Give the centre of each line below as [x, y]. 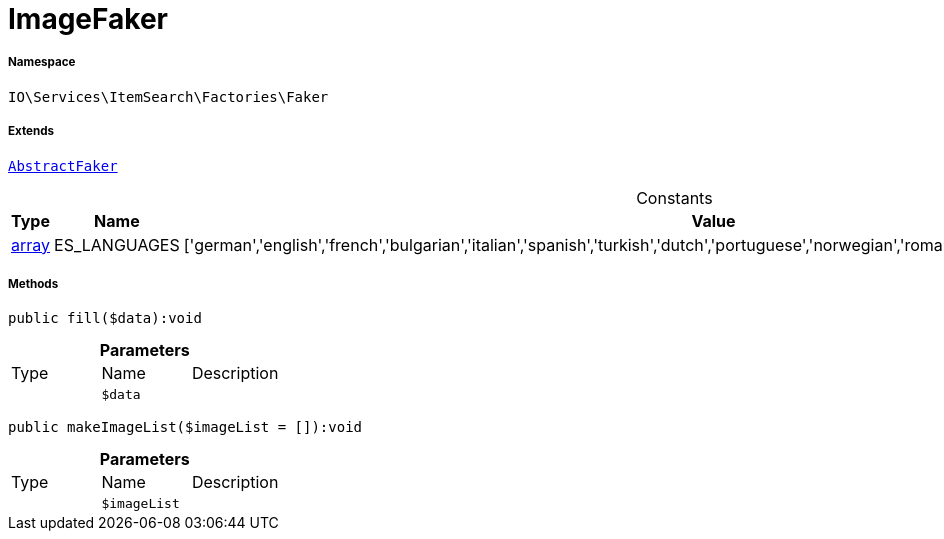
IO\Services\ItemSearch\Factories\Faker [168, 96]
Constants [674, 197]
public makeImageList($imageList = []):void [185, 427]
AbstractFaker [63, 165]
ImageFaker [88, 19]
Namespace [42, 62]
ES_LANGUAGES [117, 244]
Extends [31, 131]
